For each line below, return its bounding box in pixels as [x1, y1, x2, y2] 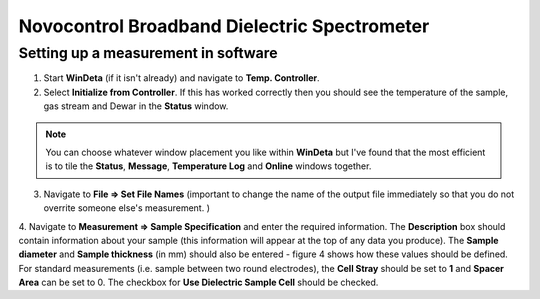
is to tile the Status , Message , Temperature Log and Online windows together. [45, 160, 372, 172]
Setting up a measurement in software [18, 44, 279, 62]
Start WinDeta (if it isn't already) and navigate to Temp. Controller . [43, 72, 320, 84]
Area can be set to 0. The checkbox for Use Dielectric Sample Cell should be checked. [18, 276, 379, 289]
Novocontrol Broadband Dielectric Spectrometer [18, 15, 430, 37]
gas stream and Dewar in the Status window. [43, 100, 229, 112]
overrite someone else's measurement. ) [43, 202, 210, 214]
